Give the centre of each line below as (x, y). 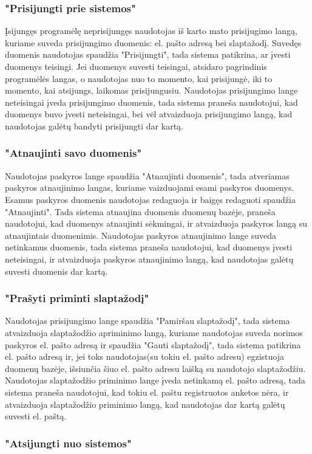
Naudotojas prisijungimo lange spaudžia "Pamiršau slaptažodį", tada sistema (148, 321)
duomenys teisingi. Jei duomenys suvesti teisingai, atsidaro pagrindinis (136, 66)
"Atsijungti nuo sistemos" (68, 443)
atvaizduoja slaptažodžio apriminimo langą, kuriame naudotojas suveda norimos (154, 332)
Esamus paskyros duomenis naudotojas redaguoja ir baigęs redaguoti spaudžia (150, 199)
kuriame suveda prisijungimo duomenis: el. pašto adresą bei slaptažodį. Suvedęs (153, 42)
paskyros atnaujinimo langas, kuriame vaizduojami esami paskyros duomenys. (150, 187)
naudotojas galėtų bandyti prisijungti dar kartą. (94, 126)
